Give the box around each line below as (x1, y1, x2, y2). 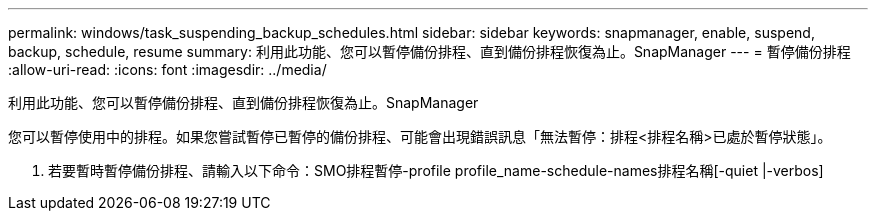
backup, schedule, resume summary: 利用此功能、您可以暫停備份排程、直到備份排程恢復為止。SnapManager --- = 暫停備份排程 (8, 43, 851, 60)
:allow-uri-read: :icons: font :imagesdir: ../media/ (8, 61, 327, 78)
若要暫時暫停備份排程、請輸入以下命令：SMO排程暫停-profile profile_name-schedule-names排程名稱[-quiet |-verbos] (48, 162, 824, 179)
